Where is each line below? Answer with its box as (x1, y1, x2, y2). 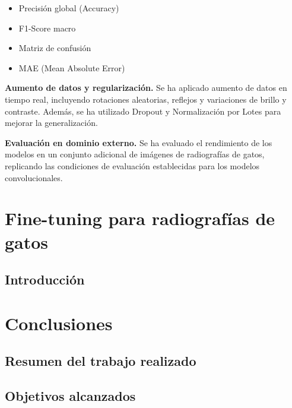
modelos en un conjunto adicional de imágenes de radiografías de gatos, (5, 148, 265, 160)
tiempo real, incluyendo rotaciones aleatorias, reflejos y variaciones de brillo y (5, 93, 287, 105)
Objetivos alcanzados (5, 387, 136, 405)
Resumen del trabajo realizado (5, 352, 196, 370)
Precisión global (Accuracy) (18, 2, 119, 14)
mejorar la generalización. (5, 116, 98, 129)
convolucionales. (5, 171, 63, 184)
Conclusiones (5, 311, 113, 335)
